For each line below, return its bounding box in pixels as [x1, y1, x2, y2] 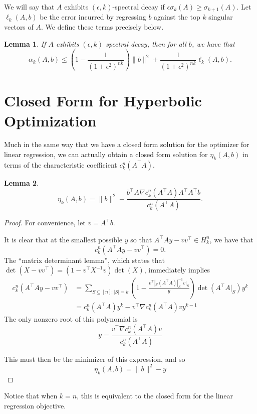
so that [130, 234, 152, 244]
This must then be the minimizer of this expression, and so [4, 353, 185, 364]
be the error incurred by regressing [40, 12, 146, 22]
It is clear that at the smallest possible [4, 234, 123, 244]
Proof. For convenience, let [4, 217, 86, 228]
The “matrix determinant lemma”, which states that [4, 254, 165, 265]
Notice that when [4, 390, 58, 401]
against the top [154, 12, 200, 22]
